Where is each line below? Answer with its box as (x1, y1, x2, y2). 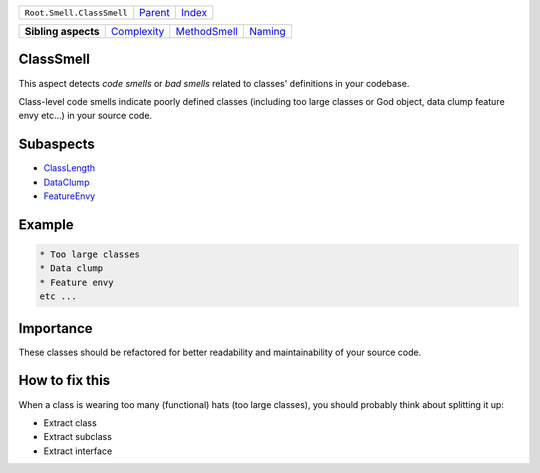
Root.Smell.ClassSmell (24, 7, 129, 18)
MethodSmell (175, 25, 239, 38)
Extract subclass (43, 431, 112, 443)
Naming (248, 25, 287, 38)
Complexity (110, 25, 165, 38)
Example (18, 216, 74, 233)
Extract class (43, 416, 97, 429)
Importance (18, 320, 94, 337)
